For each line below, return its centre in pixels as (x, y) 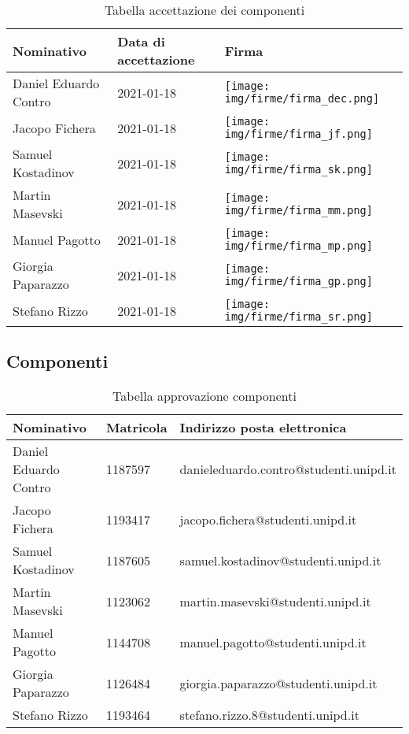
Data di (141, 41)
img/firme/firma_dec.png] (302, 98)
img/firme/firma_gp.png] (298, 281)
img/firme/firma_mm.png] (298, 210)
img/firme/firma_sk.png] (298, 169)
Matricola (136, 428)
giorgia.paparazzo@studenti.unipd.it (278, 683)
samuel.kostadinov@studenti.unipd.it (280, 560)
